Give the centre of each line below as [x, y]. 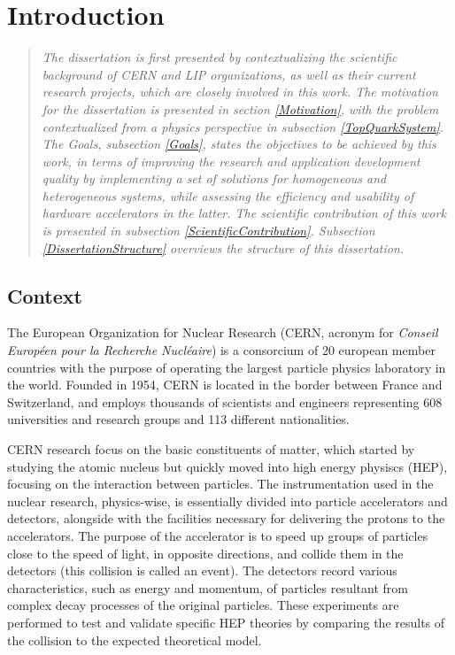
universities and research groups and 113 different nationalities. [178, 419]
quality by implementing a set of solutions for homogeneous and [214, 178]
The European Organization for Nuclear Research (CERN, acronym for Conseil [223, 332]
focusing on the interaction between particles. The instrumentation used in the [220, 484]
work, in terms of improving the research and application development [231, 161]
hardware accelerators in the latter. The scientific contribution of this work [244, 213]
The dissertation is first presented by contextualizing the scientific [220, 57]
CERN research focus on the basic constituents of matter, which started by [211, 449]
